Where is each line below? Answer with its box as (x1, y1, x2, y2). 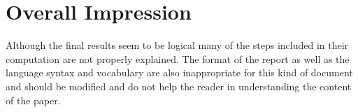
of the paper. (6, 92, 61, 107)
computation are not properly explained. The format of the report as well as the (6, 51, 350, 66)
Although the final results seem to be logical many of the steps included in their (6, 38, 349, 52)
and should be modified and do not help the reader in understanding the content (6, 78, 352, 93)
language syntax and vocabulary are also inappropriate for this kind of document (6, 65, 353, 80)
